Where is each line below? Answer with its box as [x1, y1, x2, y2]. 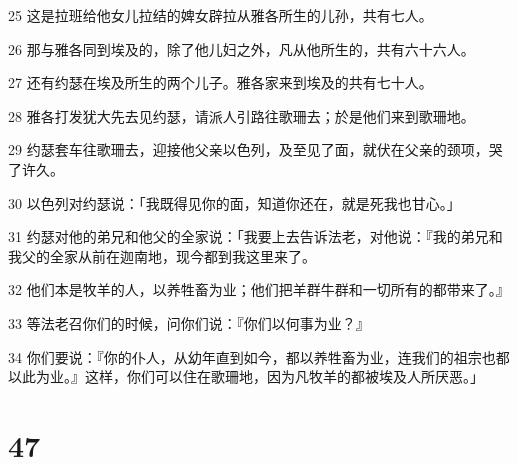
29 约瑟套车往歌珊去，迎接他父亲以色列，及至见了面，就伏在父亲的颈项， [8, 139, 489, 160]
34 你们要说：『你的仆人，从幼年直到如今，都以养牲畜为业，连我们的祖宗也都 [8, 346, 510, 367]
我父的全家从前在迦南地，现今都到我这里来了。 [8, 245, 316, 266]
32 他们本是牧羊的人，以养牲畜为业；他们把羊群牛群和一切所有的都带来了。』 [8, 279, 510, 300]
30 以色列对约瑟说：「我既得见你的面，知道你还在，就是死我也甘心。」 [8, 192, 461, 213]
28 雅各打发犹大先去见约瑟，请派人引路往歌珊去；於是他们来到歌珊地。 [8, 105, 475, 126]
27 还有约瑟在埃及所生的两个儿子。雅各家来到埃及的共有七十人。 [8, 72, 433, 93]
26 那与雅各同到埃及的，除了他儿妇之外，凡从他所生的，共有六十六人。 [8, 38, 475, 59]
